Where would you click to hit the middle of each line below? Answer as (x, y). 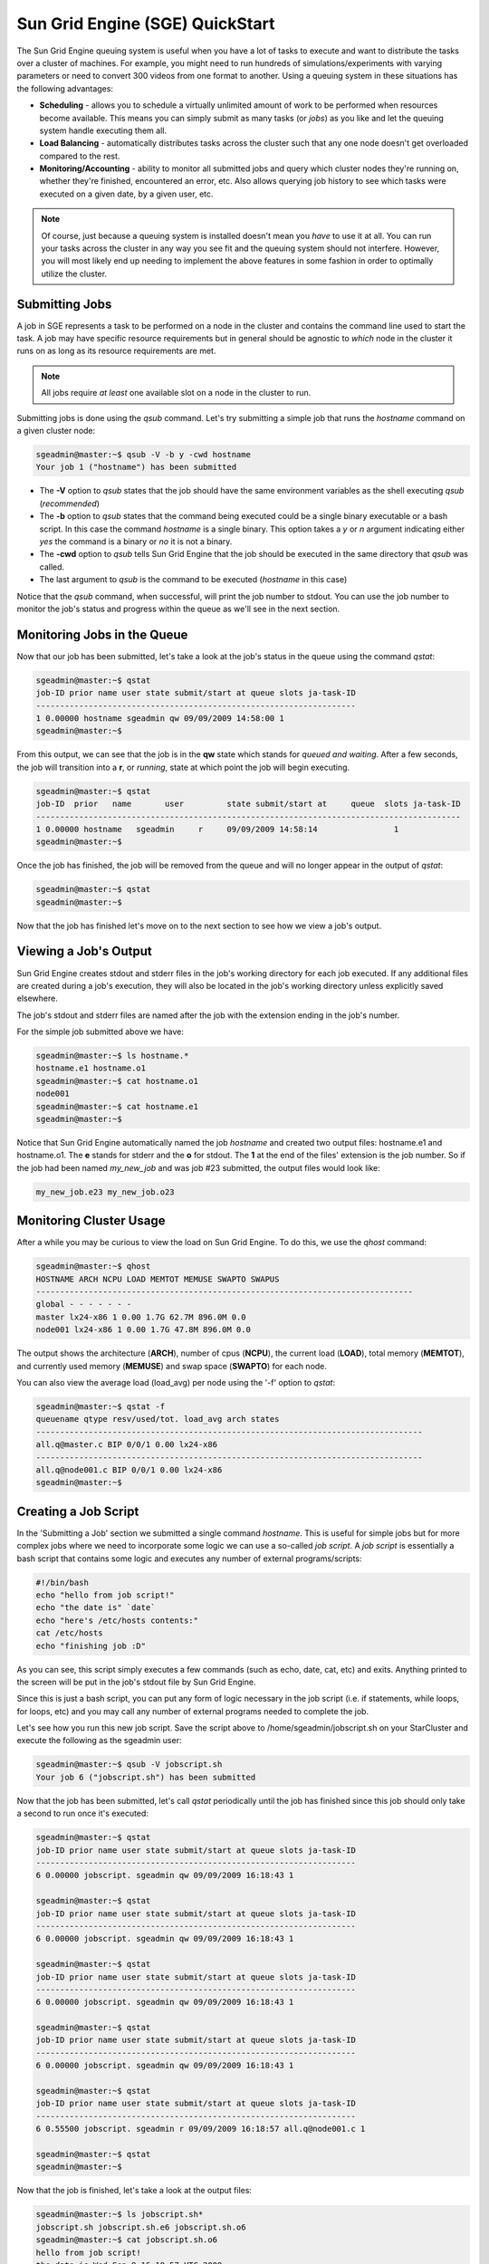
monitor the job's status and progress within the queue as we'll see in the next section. (178, 609)
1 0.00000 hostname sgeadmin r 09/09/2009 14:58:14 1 (217, 829)
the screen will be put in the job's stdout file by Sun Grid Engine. (136, 1682)
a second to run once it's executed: (83, 1813)
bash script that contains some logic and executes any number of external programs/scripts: (189, 1559)
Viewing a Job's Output (85, 951)
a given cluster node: (56, 431)
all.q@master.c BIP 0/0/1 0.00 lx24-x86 (126, 1445)
